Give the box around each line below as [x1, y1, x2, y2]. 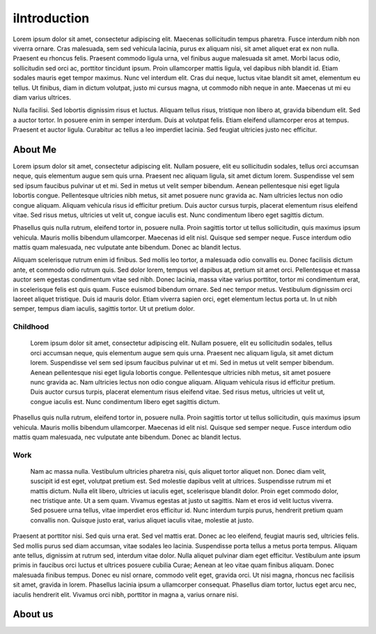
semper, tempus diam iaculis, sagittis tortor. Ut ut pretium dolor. [13, 304, 195, 313]
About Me [13, 144, 57, 155]
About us [13, 608, 54, 620]
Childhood [13, 322, 49, 332]
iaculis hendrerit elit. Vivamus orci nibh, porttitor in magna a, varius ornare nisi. [13, 590, 239, 598]
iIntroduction [13, 10, 90, 26]
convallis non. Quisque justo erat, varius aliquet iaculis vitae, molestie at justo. [30, 516, 254, 524]
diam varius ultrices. [13, 93, 71, 101]
